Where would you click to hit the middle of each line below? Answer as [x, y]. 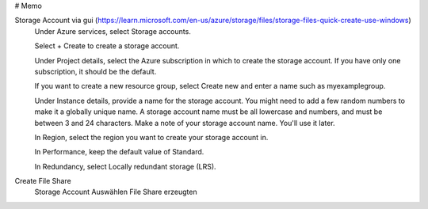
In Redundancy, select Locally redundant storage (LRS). [126, 166]
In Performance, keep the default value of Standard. [119, 152]
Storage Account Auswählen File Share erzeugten [116, 192]
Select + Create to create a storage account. [107, 46]
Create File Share [43, 181]
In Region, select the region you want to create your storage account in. [151, 137]
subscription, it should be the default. [96, 71]
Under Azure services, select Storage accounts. [113, 31]
